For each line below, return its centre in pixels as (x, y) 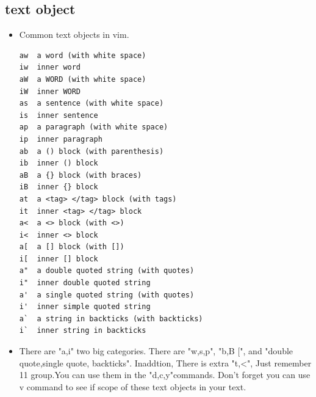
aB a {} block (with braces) (81, 175)
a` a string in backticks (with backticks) (111, 319)
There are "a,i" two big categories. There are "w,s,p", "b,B (127, 351)
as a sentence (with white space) (92, 104)
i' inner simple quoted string (85, 307)
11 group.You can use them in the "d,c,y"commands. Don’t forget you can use (165, 375)
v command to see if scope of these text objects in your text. (133, 386)
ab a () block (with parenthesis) (92, 151)
